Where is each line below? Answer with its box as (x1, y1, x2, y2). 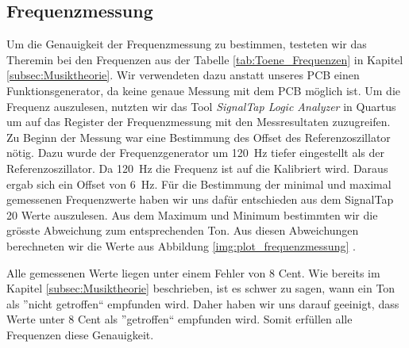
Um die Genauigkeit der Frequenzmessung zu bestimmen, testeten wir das (6, 36, 367, 52)
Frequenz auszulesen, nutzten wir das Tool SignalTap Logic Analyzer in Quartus (6, 98, 396, 114)
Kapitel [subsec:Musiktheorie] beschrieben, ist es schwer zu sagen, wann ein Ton (6, 280, 395, 296)
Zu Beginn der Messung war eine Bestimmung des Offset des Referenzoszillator (6, 128, 391, 145)
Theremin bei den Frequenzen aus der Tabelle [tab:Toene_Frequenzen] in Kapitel (6, 51, 403, 67)
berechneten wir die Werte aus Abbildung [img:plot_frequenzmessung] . (6, 237, 356, 254)
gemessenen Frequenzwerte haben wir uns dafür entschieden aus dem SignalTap (6, 191, 394, 208)
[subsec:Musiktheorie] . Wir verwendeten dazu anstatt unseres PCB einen (6, 67, 360, 83)
